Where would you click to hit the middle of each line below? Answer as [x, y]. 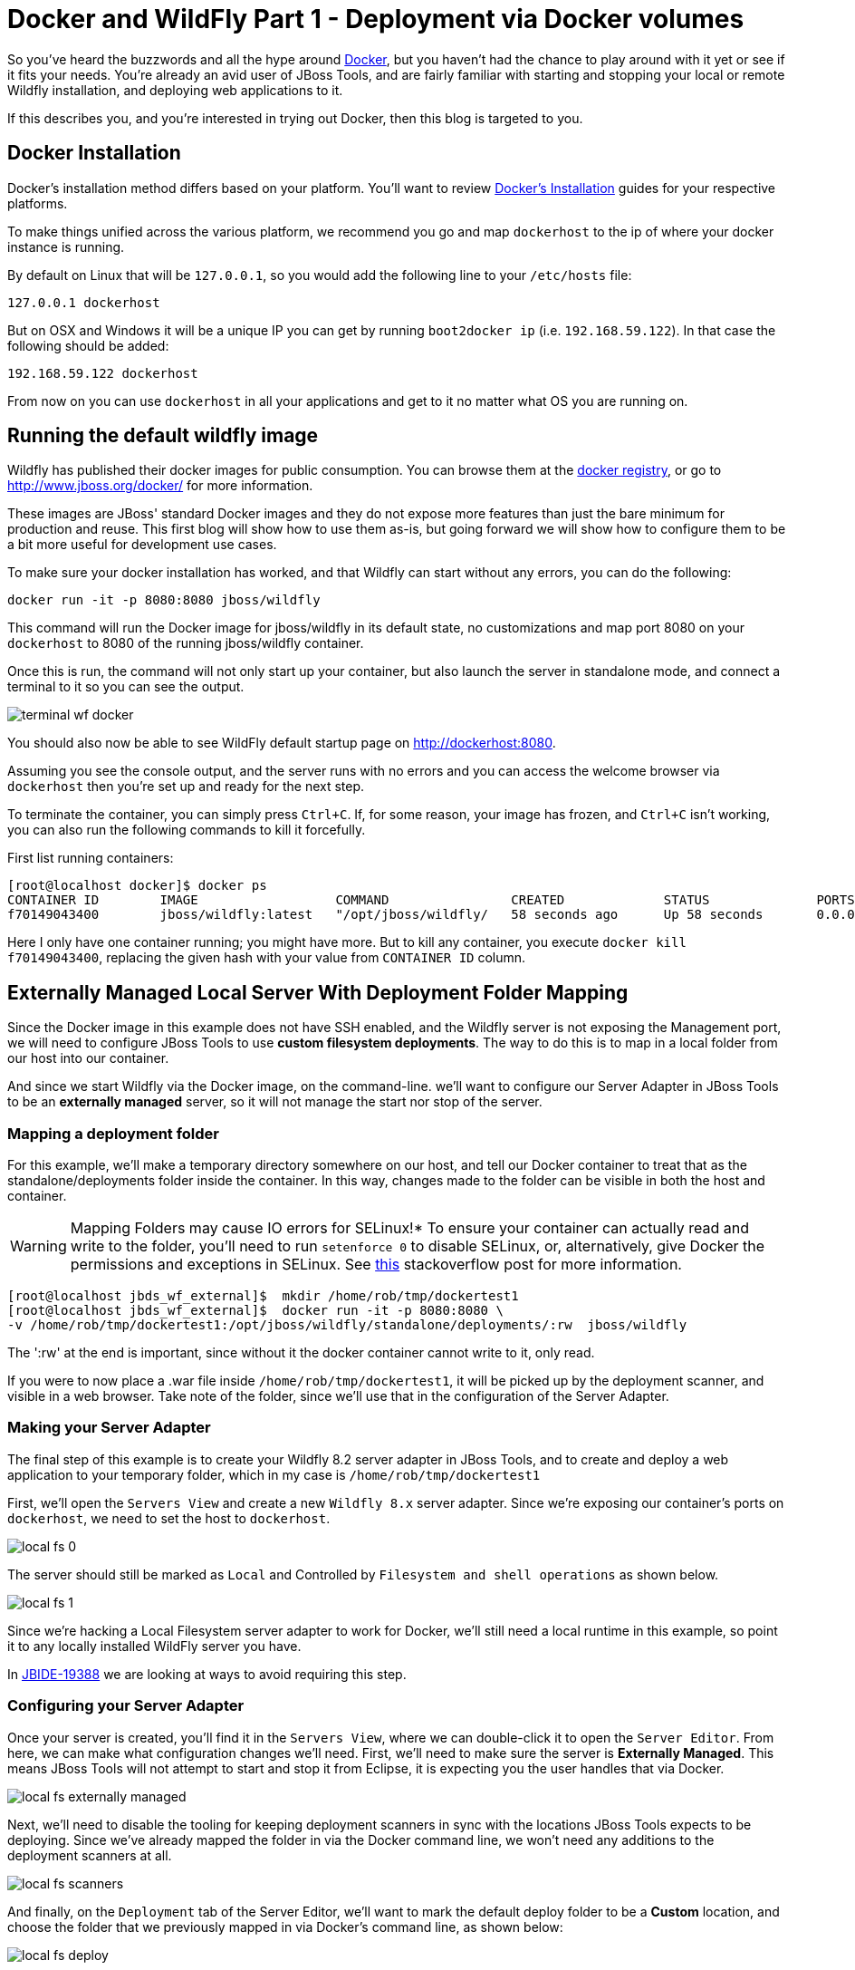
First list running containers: [91, 858]
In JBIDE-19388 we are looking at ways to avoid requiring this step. [207, 1674]
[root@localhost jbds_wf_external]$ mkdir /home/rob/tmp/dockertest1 [263, 1296]
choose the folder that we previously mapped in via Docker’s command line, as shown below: [285, 1927]
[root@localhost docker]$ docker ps [137, 886]
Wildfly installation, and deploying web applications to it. [175, 90]
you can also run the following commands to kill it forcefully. [187, 830]
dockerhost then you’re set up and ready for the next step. [186, 787]
